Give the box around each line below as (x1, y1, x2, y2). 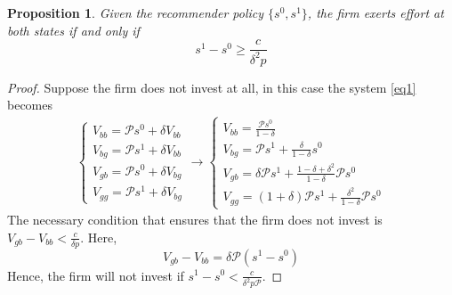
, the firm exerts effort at (307, 4, 444, 21)
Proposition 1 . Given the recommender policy (7, 4, 264, 21)
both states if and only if (7, 20, 140, 39)
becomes (7, 95, 53, 114)
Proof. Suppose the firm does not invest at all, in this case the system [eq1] (7, 78, 416, 96)
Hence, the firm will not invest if (7, 266, 184, 284)
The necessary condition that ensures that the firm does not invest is (7, 210, 383, 229)
